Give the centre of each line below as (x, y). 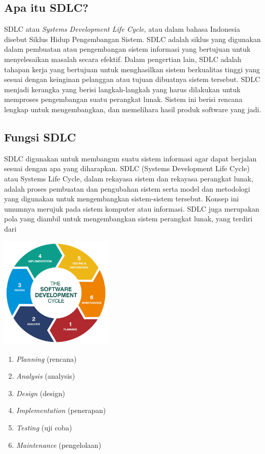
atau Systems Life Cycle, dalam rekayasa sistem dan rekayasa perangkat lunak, (129, 178)
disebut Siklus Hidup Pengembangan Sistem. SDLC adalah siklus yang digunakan (132, 39)
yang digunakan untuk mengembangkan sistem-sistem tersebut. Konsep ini (121, 199)
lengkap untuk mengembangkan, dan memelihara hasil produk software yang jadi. (133, 109)
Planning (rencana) (46, 358)
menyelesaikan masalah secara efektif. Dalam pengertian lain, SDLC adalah (123, 59)
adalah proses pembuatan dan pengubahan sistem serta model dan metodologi (127, 188)
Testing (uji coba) (44, 428)
